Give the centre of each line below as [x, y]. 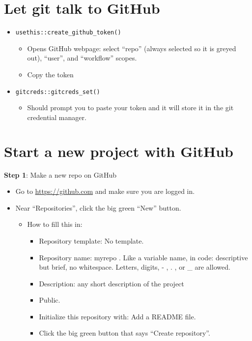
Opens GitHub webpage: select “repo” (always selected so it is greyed [132, 48]
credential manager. [57, 117]
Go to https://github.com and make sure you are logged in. [105, 191]
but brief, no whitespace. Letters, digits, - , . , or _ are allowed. [135, 267]
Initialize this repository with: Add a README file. [117, 316]
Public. [50, 300]
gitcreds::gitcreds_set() [58, 92]
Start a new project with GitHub [119, 151]
